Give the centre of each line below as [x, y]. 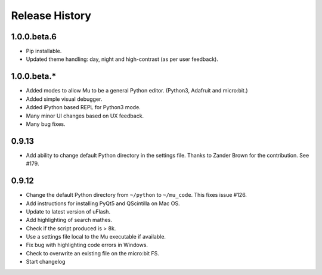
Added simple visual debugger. [64, 99]
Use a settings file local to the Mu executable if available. [96, 237]
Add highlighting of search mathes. [69, 220]
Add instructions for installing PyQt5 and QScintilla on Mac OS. [103, 203]
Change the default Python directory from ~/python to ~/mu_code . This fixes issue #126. [137, 195]
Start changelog [46, 262]
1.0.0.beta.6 [34, 37]
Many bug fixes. [46, 124]
